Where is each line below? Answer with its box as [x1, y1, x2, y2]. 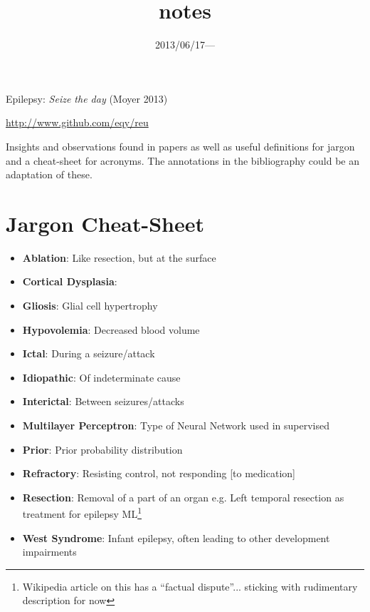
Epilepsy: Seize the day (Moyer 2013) [6, 91, 168, 106]
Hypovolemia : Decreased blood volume [22, 322, 200, 337]
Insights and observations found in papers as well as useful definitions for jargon [6, 138, 355, 153]
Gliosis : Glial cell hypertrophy [22, 298, 158, 312]
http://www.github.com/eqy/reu [6, 115, 149, 130]
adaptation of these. [6, 167, 92, 182]
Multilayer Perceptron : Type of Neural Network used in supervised [22, 417, 329, 432]
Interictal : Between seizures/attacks [22, 394, 184, 409]
